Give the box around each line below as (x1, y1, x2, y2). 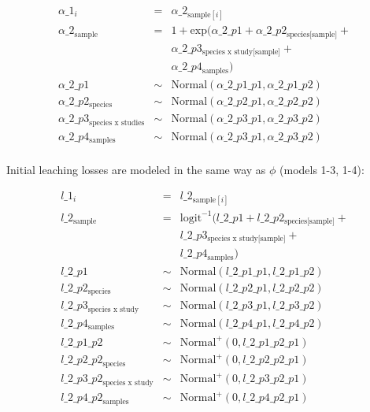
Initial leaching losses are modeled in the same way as (6, 161, 266, 178)
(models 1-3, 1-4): (279, 161, 364, 178)
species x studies (89, 118, 145, 127)
